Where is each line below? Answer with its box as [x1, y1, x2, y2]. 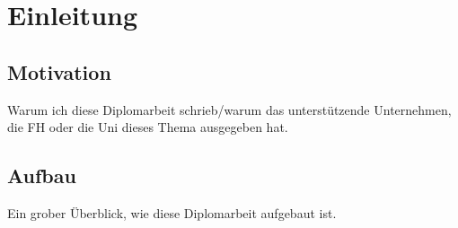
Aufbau [7, 162, 76, 189]
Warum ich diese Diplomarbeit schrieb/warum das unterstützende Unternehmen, [7, 100, 452, 118]
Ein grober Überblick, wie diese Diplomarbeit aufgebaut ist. [7, 203, 337, 222]
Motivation [7, 57, 111, 85]
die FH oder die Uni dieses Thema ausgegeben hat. [7, 118, 288, 136]
